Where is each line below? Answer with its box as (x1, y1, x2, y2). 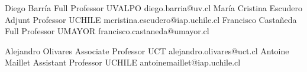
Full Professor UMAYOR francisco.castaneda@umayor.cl (5, 25, 209, 37)
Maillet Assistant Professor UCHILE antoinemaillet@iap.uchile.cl (5, 56, 241, 68)
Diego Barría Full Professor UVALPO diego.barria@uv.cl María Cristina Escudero (5, 2, 303, 14)
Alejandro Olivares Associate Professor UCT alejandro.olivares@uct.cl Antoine (5, 44, 289, 57)
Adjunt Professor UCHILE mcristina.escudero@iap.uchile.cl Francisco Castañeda (5, 13, 297, 25)
